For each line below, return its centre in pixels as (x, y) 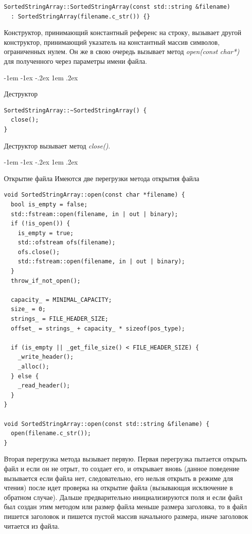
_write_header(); (46, 357)
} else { (25, 376)
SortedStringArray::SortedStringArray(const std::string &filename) (117, 7)
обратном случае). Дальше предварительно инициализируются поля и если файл (123, 497)
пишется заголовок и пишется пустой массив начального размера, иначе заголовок (126, 516)
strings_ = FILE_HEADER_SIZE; (60, 319)
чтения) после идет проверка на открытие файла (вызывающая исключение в (118, 488)
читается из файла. (32, 525)
